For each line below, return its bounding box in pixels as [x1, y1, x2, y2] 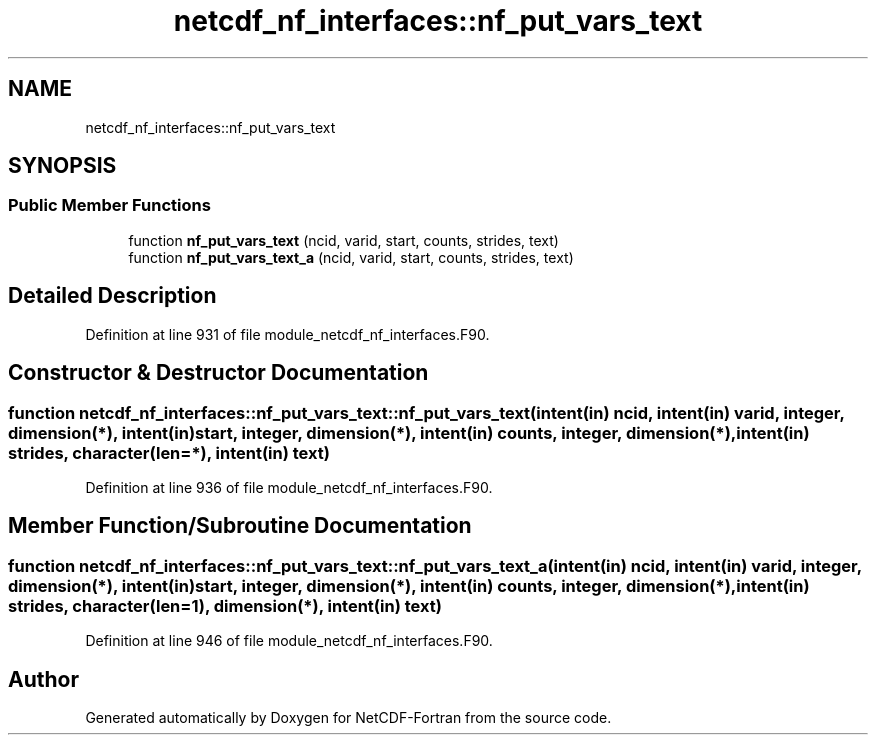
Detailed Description [8, 283, 217, 309]
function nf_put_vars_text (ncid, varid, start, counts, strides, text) [128, 231, 559, 249]
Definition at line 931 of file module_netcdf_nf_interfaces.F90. [85, 325, 490, 343]
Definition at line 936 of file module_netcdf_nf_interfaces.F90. [85, 478, 493, 496]
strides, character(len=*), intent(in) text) [8, 442, 330, 463]
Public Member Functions [8, 195, 211, 216]
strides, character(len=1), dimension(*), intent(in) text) [8, 595, 442, 616]
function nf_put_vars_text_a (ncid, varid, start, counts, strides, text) [128, 248, 574, 266]
